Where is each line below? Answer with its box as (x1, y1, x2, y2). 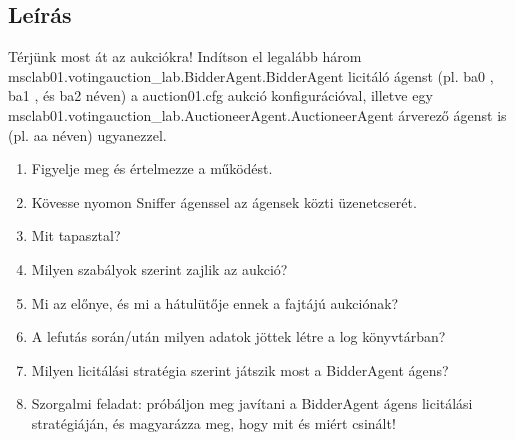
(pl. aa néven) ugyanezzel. (8, 124, 167, 145)
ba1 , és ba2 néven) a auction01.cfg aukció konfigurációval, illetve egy (8, 85, 433, 106)
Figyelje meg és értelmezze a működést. (31, 158, 273, 179)
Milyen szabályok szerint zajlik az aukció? (31, 258, 288, 279)
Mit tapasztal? (31, 225, 121, 246)
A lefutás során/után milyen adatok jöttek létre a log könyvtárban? (31, 326, 446, 347)
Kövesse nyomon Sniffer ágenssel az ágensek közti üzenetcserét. (31, 191, 417, 212)
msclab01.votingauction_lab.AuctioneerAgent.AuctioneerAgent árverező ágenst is (8, 104, 507, 125)
